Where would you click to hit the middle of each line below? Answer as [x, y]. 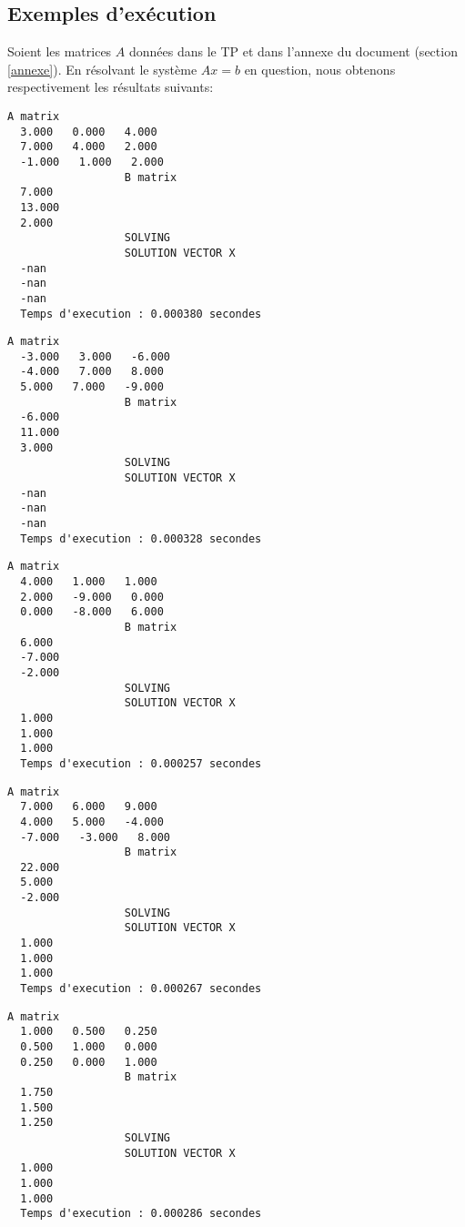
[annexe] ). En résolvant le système [102, 69]
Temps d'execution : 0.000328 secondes [141, 538]
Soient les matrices [60, 51]
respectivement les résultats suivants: [111, 87]
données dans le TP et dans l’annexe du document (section [293, 51]
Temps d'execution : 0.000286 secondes [141, 1214]
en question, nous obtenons [320, 69]
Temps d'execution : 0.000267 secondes [141, 989]
